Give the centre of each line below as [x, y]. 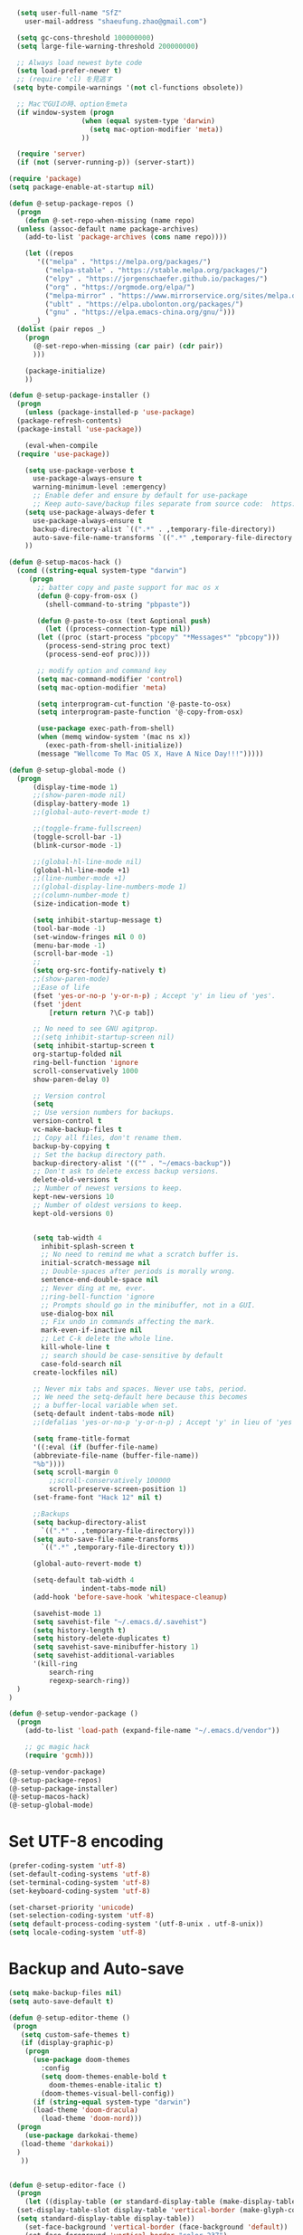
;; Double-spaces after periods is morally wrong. [138, 1271]
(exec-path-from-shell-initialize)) [114, 746]
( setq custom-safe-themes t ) [75, 2035]
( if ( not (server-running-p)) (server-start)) [106, 163]
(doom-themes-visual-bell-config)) [108, 2093]
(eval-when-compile [62, 445]
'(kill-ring [55, 1664]
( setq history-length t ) [79, 1630]
